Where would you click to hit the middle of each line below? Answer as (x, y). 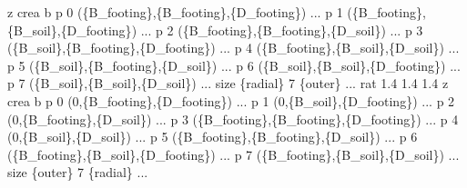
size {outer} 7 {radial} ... (78, 172)
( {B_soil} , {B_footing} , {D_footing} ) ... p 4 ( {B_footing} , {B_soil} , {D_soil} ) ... (233, 48)
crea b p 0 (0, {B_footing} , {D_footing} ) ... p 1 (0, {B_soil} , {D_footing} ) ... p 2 (231, 100)
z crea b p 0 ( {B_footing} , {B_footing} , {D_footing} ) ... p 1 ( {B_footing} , (217, 12)
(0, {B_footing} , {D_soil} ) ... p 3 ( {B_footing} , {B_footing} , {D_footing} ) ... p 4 (233, 119)
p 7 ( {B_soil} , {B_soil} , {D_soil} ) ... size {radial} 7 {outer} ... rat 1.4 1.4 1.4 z (228, 83)
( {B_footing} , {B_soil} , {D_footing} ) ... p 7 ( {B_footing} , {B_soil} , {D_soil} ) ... (233, 154)
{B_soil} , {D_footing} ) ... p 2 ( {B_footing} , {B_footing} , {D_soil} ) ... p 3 (215, 30)
